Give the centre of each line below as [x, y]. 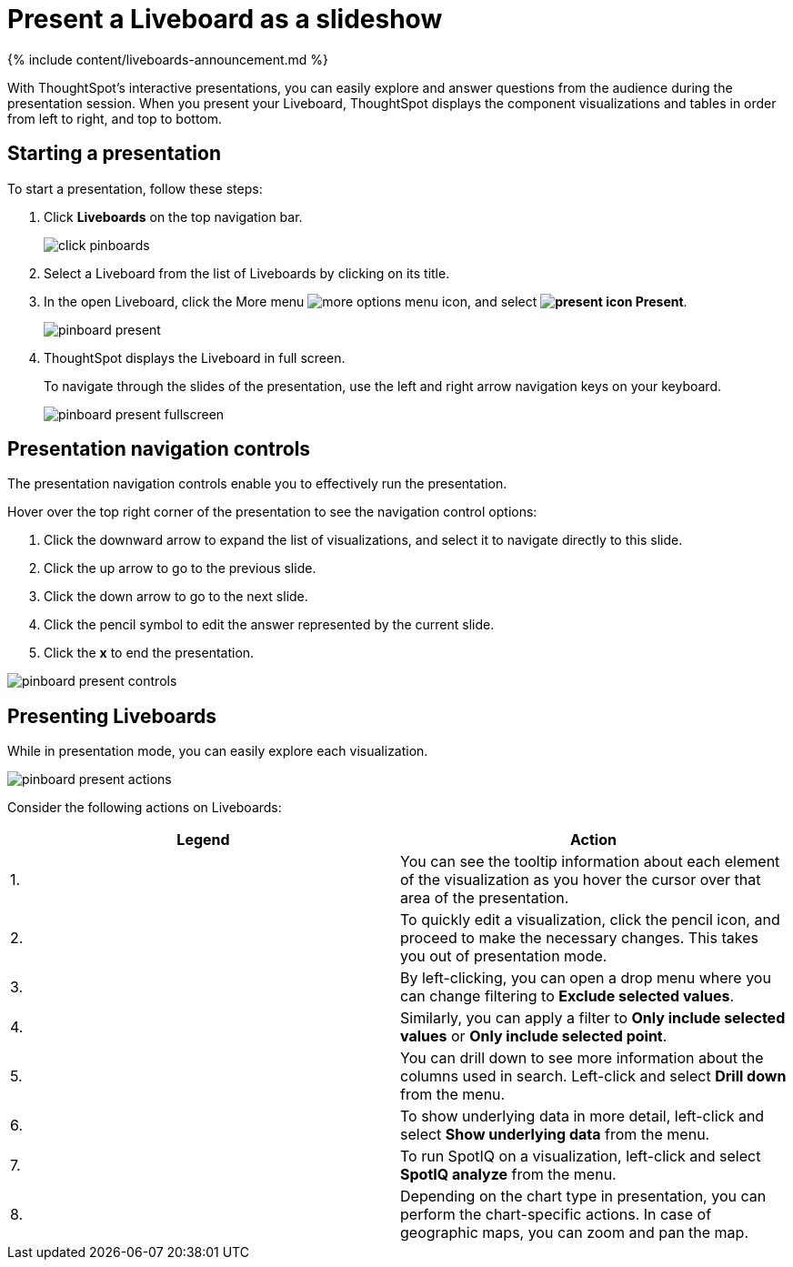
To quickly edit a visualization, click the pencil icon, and [590, 920]
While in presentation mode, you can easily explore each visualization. [218, 751]
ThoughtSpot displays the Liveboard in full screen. [195, 357]
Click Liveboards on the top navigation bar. [173, 216]
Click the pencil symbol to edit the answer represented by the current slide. [269, 625]
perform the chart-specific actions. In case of [556, 1215]
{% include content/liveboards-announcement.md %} [168, 59]
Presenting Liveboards [112, 716]
